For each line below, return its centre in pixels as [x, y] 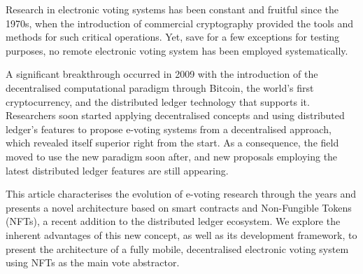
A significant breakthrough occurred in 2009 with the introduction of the [162, 74]
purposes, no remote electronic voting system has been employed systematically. [177, 50]
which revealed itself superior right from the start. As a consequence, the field [172, 143]
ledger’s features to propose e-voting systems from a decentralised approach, [169, 129]
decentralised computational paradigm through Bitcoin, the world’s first [160, 87]
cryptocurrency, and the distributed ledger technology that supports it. [158, 101]
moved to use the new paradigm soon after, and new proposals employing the [172, 156]
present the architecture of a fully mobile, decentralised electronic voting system [177, 248]
